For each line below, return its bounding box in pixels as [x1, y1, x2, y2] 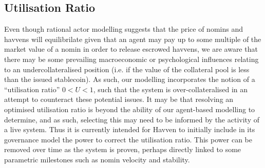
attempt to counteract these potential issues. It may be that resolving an [4, 94, 234, 104]
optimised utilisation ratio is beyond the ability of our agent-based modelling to [4, 103, 255, 114]
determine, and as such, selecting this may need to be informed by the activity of [4, 114, 259, 124]
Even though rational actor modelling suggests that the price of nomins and [4, 24, 243, 34]
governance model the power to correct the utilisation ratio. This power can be [4, 134, 252, 144]
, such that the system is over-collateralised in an [93, 83, 248, 94]
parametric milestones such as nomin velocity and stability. [4, 154, 190, 164]
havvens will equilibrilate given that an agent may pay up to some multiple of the [4, 33, 261, 44]
